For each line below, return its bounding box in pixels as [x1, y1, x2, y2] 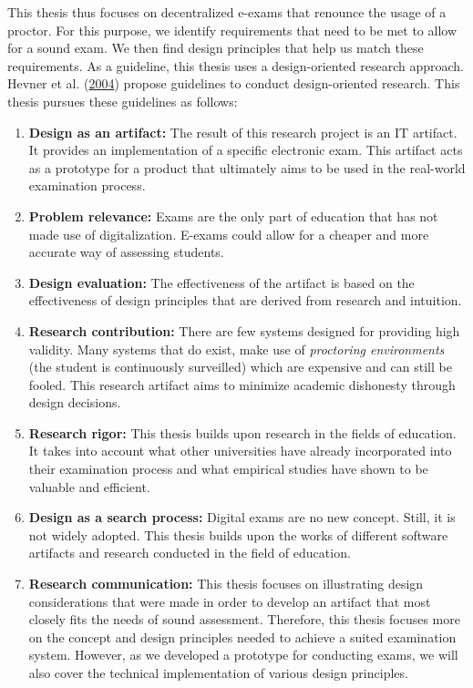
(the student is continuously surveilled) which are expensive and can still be [28, 357, 452, 376]
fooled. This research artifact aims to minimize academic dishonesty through [28, 375, 456, 394]
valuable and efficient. [28, 477, 150, 496]
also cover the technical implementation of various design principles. [28, 663, 408, 682]
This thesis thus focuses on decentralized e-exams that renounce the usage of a [7, 3, 447, 21]
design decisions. [28, 393, 121, 412]
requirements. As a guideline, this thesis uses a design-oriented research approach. [7, 56, 465, 75]
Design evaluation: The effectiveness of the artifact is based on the [28, 272, 415, 292]
